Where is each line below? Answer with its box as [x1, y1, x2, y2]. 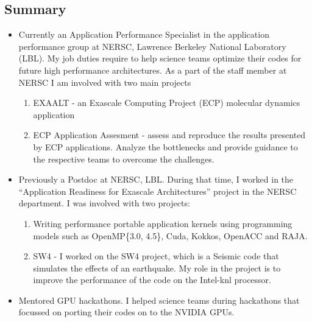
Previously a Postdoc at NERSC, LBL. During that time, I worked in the [18, 173, 294, 186]
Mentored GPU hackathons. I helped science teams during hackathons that [18, 293, 300, 306]
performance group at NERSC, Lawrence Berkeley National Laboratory [18, 40, 286, 52]
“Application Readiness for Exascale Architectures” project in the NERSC [18, 184, 297, 197]
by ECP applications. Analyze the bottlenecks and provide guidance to [33, 140, 298, 153]
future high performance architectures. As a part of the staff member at [18, 63, 287, 76]
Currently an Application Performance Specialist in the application [18, 28, 269, 41]
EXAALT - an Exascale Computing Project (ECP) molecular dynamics [33, 96, 300, 109]
